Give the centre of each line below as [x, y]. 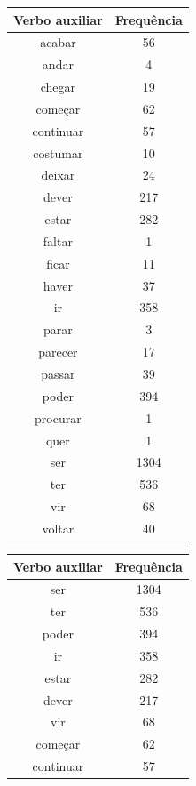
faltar [58, 241]
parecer [58, 352]
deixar [58, 175]
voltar [58, 528]
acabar [58, 42]
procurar [58, 417]
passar [58, 373]
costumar [58, 152]
